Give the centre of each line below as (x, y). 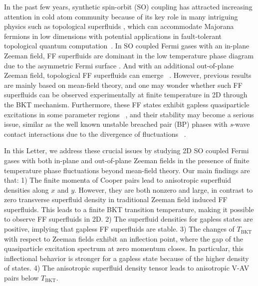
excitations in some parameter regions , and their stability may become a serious (129, 114)
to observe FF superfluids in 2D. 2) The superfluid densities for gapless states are (129, 219)
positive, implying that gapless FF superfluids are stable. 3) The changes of (119, 229)
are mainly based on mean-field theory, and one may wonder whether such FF (123, 85)
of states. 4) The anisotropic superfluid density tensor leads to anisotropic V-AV (127, 268)
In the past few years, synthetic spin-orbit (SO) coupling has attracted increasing (128, 6)
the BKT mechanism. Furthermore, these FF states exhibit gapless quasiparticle (127, 104)
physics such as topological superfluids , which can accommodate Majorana (119, 26)
